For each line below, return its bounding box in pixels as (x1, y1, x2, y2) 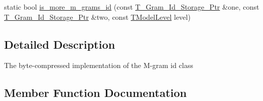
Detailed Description (4, 36, 115, 52)
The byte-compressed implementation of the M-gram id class (4, 60, 193, 71)
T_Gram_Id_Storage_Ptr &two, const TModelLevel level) (4, 11, 191, 22)
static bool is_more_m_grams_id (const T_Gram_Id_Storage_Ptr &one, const (4, 2, 259, 12)
